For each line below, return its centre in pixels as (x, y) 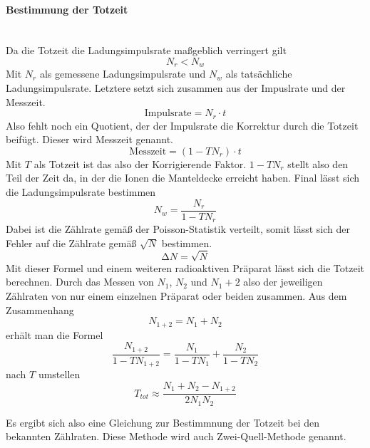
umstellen (59, 374)
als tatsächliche (259, 74)
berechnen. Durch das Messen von (80, 282)
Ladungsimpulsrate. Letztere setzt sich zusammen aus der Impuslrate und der (176, 88)
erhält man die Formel (55, 334)
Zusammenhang (40, 309)
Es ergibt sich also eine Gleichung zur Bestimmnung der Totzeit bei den (163, 422)
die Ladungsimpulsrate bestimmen (81, 192)
